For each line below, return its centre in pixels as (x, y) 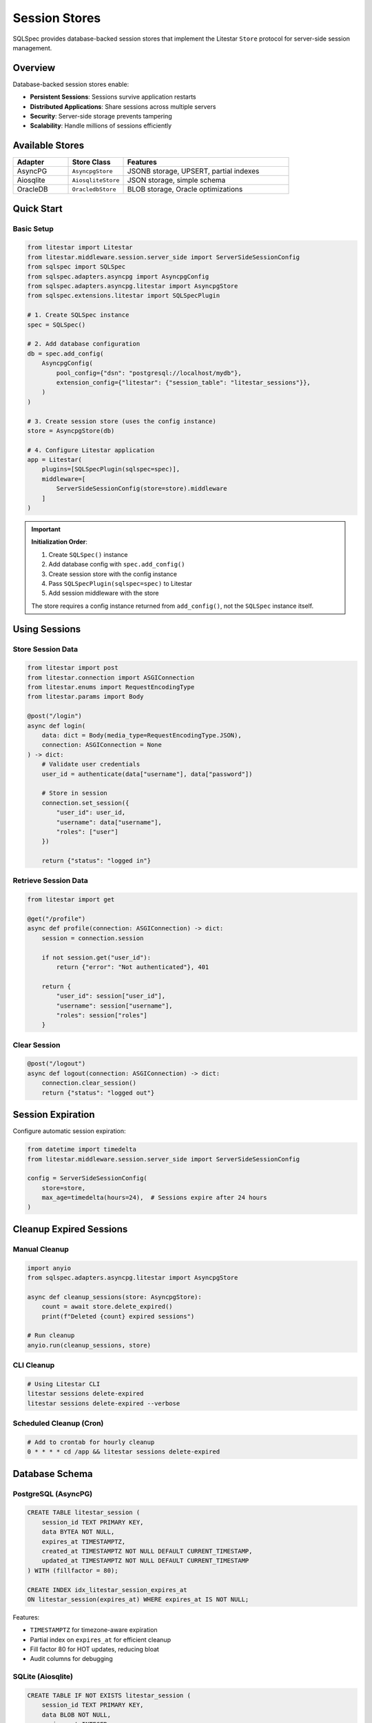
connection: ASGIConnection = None (102, 745)
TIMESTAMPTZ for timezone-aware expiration (94, 1630)
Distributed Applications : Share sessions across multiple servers (123, 106)
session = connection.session (93, 938)
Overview (34, 68)
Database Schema (53, 1474)
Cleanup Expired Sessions (70, 1229)
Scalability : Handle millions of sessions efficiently (101, 126)
